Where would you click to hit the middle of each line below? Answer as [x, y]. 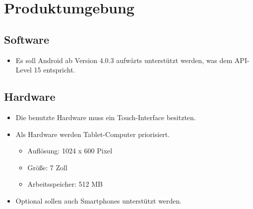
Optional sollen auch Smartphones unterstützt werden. [99, 200]
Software [27, 39]
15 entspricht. [55, 70]
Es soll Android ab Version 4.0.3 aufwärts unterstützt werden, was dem [124, 60]
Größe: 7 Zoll [47, 167]
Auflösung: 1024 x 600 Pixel [70, 151]
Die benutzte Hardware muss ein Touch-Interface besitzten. [106, 117]
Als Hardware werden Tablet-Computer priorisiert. [93, 134]
